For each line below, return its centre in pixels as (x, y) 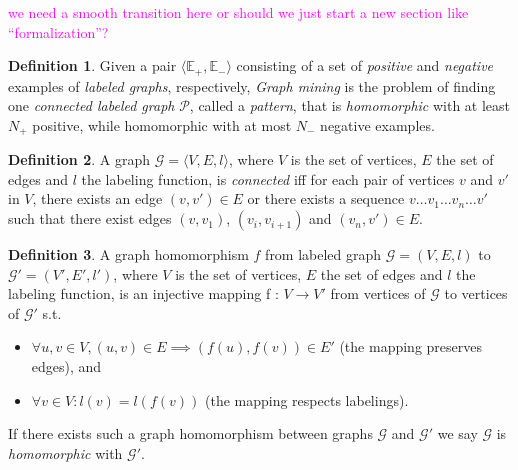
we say (457, 433)
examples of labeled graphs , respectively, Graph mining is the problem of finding (252, 85)
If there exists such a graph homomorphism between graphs (190, 433)
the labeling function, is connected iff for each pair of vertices (268, 178)
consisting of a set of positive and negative (365, 65)
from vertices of (378, 293)
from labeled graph (323, 254)
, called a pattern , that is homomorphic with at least (350, 105)
